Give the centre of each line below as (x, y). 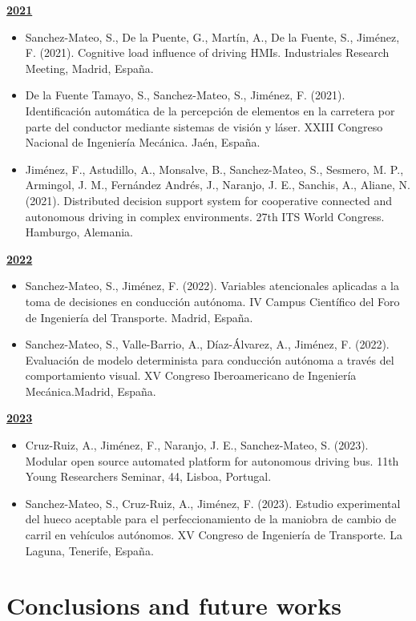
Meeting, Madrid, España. (89, 68)
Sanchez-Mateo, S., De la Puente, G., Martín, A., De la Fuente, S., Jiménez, (212, 36)
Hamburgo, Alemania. (79, 232)
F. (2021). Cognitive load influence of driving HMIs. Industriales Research (207, 52)
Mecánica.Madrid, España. (91, 391)
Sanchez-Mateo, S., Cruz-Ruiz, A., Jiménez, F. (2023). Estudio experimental (213, 503)
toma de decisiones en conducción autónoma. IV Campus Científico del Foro (212, 301)
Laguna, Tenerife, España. (89, 550)
